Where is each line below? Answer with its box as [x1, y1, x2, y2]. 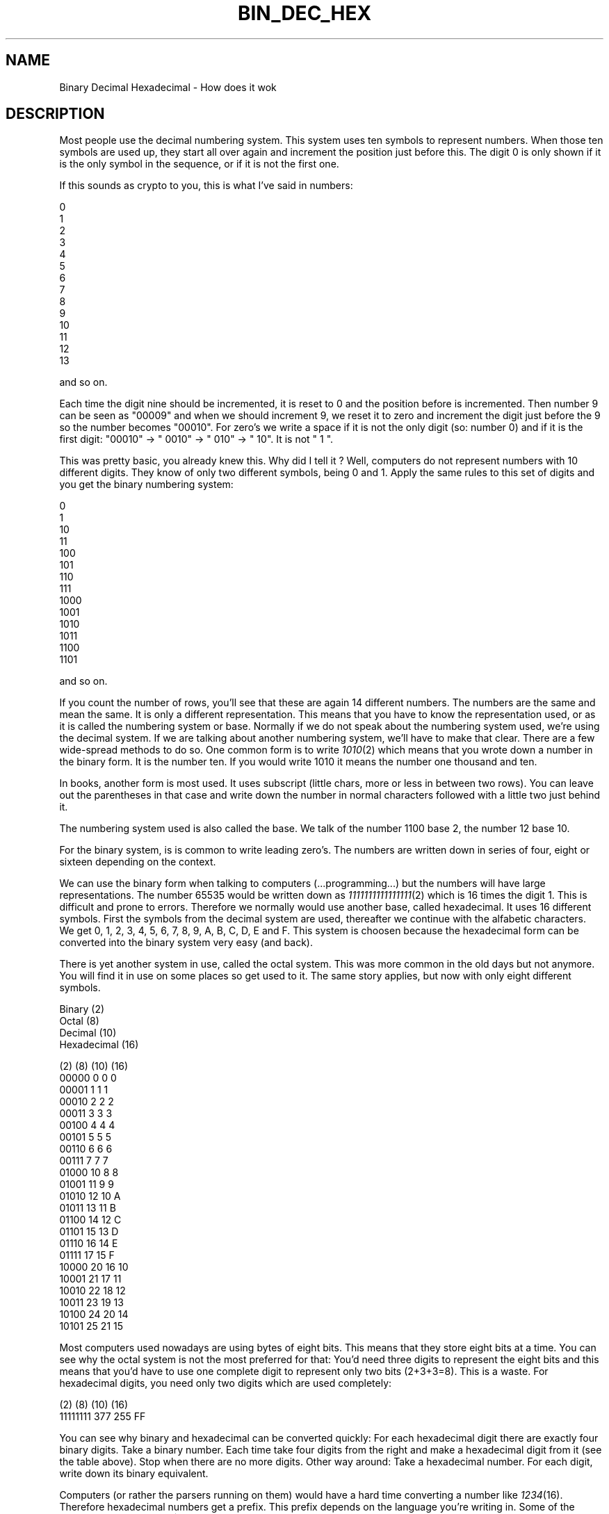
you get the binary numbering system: [59, 478, 234, 491]
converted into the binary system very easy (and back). [59, 936, 313, 949]
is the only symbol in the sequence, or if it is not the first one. [59, 158, 339, 170]
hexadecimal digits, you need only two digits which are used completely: [59, 1377, 392, 1390]
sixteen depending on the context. [59, 856, 216, 868]
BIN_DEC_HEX [237, 1, 372, 25]
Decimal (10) [59, 1027, 117, 1039]
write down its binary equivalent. [59, 1467, 209, 1480]
